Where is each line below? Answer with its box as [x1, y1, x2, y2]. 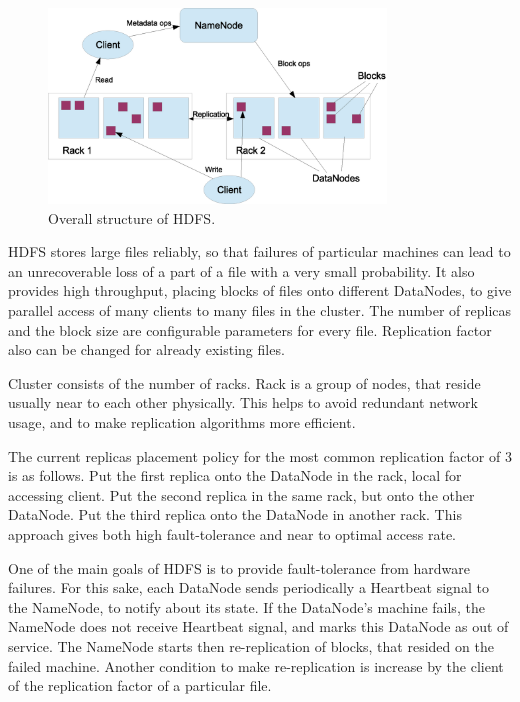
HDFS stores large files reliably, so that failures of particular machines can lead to [8, 241, 511, 262]
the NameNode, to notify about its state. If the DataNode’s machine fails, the [8, 596, 485, 617]
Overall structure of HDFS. [48, 207, 216, 228]
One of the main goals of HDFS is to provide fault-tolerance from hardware [8, 557, 470, 578]
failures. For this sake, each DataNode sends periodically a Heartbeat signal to [8, 577, 489, 598]
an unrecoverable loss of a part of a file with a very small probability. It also [8, 260, 475, 281]
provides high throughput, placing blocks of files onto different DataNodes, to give [8, 280, 512, 301]
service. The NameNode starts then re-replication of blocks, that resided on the [8, 635, 494, 656]
